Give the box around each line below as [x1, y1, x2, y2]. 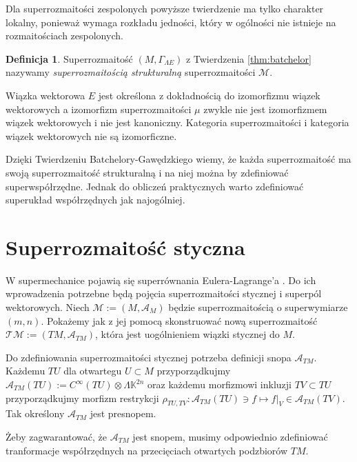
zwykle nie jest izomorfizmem [203, 101, 327, 116]
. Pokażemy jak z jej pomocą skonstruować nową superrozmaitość [41, 313, 318, 328]
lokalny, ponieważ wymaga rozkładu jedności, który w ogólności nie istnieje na [6, 14, 336, 29]
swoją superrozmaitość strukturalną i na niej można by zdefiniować [6, 165, 289, 179]
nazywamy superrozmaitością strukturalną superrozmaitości [6, 65, 256, 79]
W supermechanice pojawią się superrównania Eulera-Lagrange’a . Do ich [6, 272, 316, 287]
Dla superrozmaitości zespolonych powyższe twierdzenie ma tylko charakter [6, 1, 324, 15]
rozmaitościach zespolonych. [6, 28, 123, 43]
